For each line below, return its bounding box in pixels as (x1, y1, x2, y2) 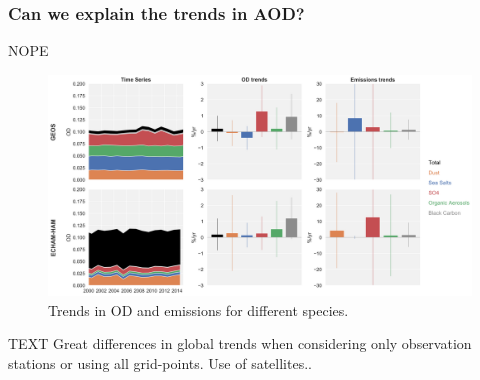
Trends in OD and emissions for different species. (48, 299, 349, 320)
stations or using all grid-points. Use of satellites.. (8, 352, 312, 373)
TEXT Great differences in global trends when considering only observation (8, 333, 472, 354)
